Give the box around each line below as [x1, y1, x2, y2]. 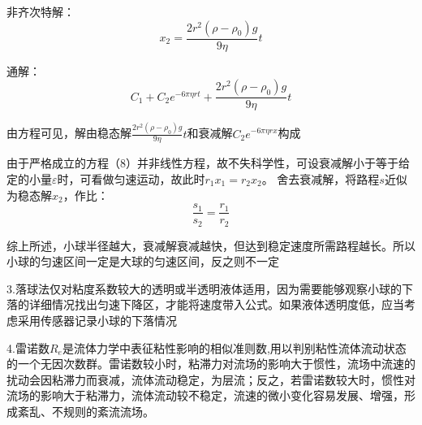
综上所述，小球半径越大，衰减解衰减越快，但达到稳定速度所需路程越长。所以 [6, 236, 416, 254]
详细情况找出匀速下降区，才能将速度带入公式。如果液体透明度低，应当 [28, 296, 404, 313]
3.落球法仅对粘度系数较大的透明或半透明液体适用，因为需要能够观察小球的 [6, 280, 402, 297]
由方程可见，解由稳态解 [6, 124, 131, 141]
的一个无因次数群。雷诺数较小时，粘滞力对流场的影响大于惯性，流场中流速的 [6, 355, 416, 372]
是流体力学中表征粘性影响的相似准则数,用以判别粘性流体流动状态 [62, 339, 407, 356]
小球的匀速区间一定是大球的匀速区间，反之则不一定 [6, 253, 279, 270]
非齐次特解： [6, 3, 75, 20]
